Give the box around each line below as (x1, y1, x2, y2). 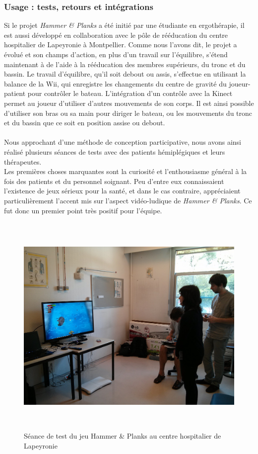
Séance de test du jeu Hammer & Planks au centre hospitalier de (24, 431, 221, 441)
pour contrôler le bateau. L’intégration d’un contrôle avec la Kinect (27, 88, 233, 98)
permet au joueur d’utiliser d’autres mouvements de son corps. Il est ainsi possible (4, 97, 254, 108)
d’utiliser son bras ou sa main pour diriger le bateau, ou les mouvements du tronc (4, 107, 253, 118)
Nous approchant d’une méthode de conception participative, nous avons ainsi (4, 137, 241, 147)
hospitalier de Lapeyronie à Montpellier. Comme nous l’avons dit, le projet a (4, 39, 237, 50)
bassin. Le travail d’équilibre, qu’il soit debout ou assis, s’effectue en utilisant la (4, 69, 246, 79)
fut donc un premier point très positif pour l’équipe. (4, 205, 162, 215)
